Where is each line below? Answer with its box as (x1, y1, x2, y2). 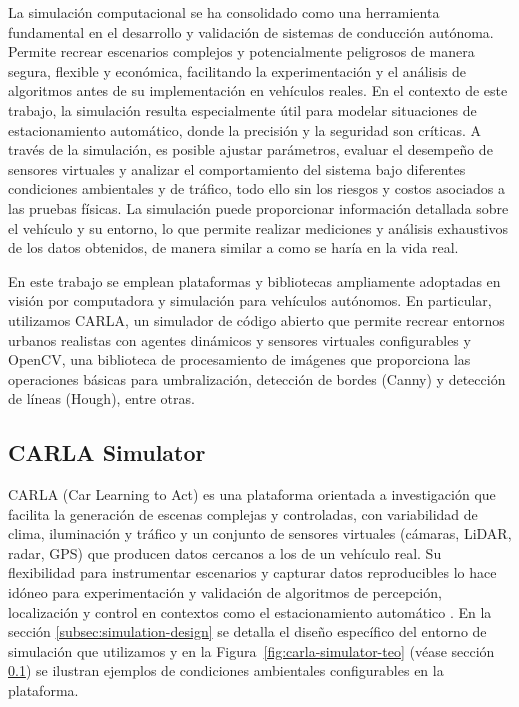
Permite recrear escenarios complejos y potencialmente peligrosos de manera (8, 41, 475, 62)
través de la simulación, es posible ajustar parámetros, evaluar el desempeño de (8, 139, 493, 160)
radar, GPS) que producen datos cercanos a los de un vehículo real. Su (8, 542, 442, 563)
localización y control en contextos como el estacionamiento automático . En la (8, 601, 492, 622)
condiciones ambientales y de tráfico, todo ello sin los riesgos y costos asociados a (8, 178, 505, 199)
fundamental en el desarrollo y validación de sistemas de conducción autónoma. (8, 21, 494, 42)
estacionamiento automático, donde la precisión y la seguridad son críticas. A (8, 119, 481, 140)
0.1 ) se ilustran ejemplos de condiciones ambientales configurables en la (8, 660, 444, 681)
